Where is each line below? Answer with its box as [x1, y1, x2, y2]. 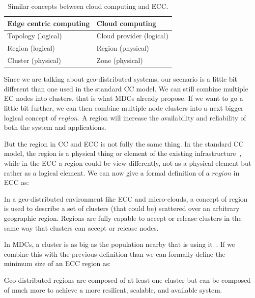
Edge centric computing [7, 18, 90, 28]
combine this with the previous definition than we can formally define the [4, 248, 226, 259]
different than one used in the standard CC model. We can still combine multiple [4, 83, 248, 93]
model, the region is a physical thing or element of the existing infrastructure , [4, 148, 242, 158]
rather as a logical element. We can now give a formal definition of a [4, 167, 210, 178]
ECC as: [4, 177, 29, 187]
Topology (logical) [7, 30, 62, 41]
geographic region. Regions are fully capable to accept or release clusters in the [4, 212, 242, 223]
